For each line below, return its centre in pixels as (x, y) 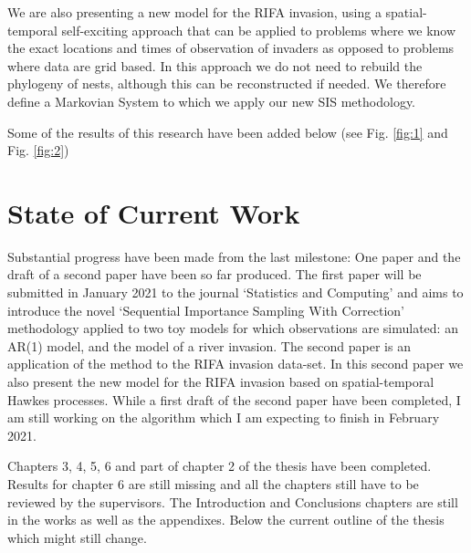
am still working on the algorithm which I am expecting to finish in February (224, 417)
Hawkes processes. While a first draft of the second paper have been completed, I (234, 399)
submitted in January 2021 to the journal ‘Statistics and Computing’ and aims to (235, 292)
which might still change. (77, 537)
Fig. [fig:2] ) (38, 150)
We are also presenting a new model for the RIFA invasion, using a (194, 12)
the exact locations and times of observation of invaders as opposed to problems (231, 48)
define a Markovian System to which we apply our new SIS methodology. (212, 101)
